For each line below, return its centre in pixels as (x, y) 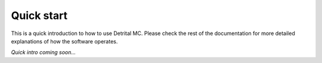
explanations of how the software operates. (64, 41)
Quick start (39, 15)
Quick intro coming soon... (44, 52)
